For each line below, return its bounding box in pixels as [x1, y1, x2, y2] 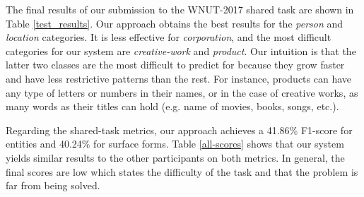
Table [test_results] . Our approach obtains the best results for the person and [6, 16, 344, 30]
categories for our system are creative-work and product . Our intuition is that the [6, 43, 356, 58]
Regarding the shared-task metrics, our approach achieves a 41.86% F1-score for [6, 122, 353, 137]
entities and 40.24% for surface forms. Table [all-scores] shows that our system [6, 136, 344, 151]
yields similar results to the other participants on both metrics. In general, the [6, 150, 345, 165]
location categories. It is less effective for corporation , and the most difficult [6, 30, 331, 44]
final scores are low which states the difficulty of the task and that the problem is [6, 164, 358, 179]
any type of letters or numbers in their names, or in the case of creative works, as [6, 85, 358, 100]
